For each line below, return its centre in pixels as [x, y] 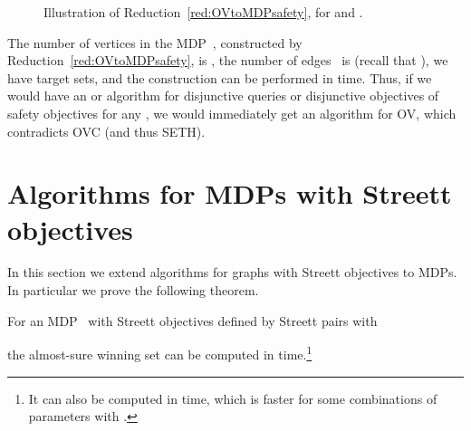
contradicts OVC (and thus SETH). [106, 131]
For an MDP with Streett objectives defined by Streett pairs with [192, 320]
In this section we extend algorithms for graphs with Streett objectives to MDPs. [232, 272]
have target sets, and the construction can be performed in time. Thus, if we [220, 77]
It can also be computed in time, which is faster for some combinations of [233, 398]
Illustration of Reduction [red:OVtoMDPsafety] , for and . [203, 12]
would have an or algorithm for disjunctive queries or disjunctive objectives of [223, 96]
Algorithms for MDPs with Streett [230, 193]
